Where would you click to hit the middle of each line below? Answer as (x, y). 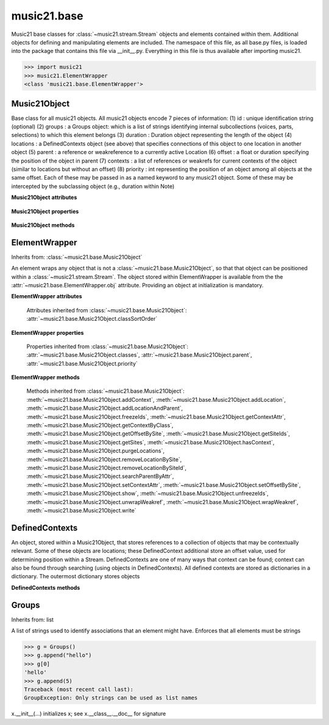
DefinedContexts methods (46, 587)
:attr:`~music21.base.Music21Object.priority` (82, 363)
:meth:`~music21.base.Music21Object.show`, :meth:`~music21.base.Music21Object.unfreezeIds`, (148, 494)
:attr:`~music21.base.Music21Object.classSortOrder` (92, 319)
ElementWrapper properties (48, 332)
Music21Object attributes (44, 197)
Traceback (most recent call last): (79, 690)
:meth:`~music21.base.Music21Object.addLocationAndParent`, (105, 408)
